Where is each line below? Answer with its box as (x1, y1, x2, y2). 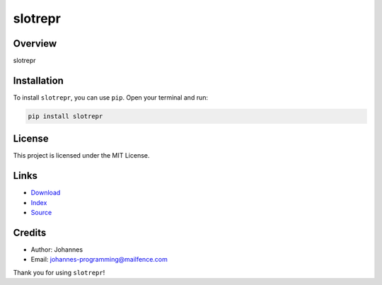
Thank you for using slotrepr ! (13, 268, 105, 277)
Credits (13, 226, 47, 238)
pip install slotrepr (28, 112, 103, 120)
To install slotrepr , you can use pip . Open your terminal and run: (13, 93, 209, 102)
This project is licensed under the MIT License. (13, 151, 150, 160)
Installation (13, 74, 64, 86)
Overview (13, 37, 57, 50)
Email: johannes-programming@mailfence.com (30, 255, 168, 264)
